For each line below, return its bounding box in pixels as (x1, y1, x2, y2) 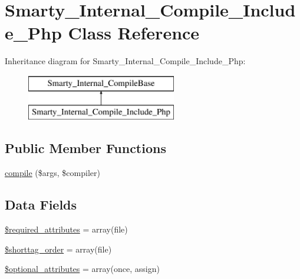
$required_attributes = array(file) (5, 223, 128, 235)
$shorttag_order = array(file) (5, 243, 112, 255)
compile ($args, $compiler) (5, 167, 100, 179)
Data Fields (5, 195, 77, 214)
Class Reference (68, 21, 200, 45)
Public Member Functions (5, 139, 166, 157)
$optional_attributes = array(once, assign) (5, 263, 160, 275)
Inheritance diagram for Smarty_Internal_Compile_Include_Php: (5, 55, 246, 67)
